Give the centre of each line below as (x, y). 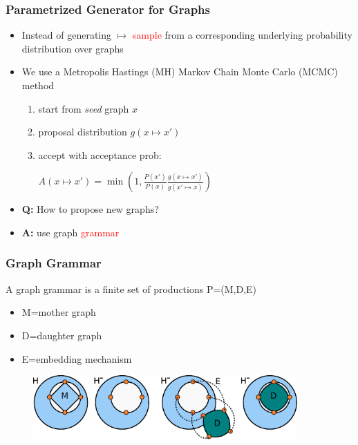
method (38, 85)
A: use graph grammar (70, 232)
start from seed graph (84, 108)
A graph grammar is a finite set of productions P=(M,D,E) (131, 288)
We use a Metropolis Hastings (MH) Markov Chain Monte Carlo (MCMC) (180, 72)
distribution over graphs (73, 48)
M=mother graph (59, 312)
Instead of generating (67, 35)
